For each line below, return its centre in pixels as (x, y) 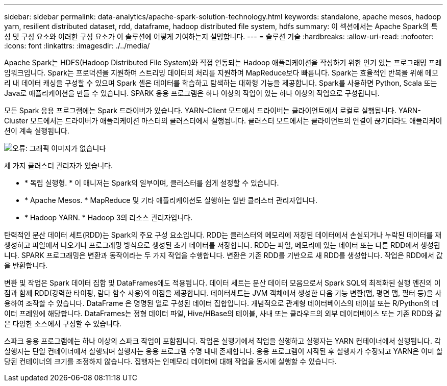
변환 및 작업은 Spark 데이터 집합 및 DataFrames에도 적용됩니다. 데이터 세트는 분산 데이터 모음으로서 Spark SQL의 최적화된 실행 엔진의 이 (222, 283)
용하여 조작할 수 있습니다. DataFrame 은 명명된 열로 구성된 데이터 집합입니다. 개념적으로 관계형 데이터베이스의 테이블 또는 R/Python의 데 (221, 303)
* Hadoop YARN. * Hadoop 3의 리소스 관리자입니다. (109, 217)
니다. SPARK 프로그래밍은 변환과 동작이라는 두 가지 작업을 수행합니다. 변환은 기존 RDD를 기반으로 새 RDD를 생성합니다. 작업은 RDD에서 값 (224, 255)
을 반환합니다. (26, 265)
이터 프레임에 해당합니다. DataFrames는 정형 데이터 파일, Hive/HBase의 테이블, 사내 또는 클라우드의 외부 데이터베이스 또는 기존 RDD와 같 (223, 313)
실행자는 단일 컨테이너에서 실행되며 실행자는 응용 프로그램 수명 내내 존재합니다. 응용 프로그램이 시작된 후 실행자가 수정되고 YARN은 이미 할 (224, 351)
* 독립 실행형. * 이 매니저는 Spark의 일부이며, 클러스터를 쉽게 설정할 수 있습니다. (152, 183)
